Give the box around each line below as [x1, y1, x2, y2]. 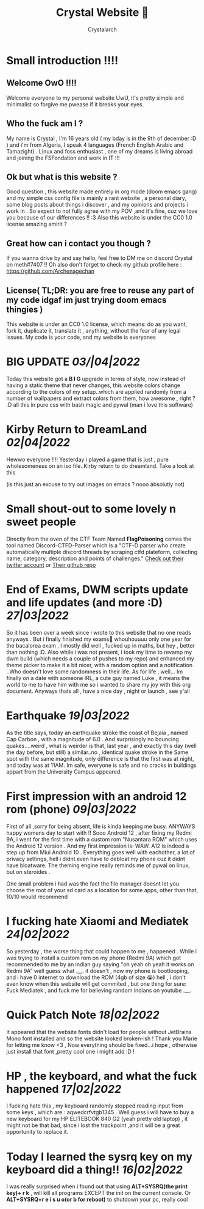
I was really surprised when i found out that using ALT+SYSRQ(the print [6, 1183, 188, 1190]
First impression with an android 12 [6, 789, 187, 803]
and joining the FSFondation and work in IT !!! [6, 154, 120, 161]
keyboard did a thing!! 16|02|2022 [6, 1163, 183, 1177]
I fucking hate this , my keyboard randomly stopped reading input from [6, 1102, 184, 1109]
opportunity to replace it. [6, 1128, 69, 1136]
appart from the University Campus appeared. [6, 767, 122, 775]
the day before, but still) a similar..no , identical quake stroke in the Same [6, 749, 189, 756]
